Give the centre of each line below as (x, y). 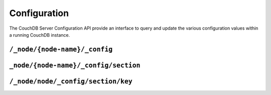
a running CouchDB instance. (40, 35)
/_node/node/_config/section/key (71, 81)
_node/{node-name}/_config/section (75, 65)
